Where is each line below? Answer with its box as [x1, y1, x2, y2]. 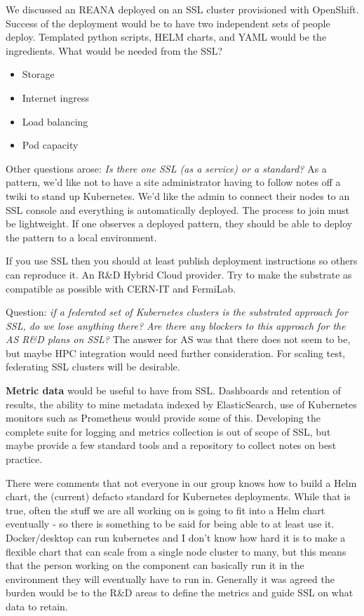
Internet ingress [22, 90, 89, 105]
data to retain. [6, 598, 68, 613]
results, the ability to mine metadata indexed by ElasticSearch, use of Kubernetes [6, 396, 357, 411]
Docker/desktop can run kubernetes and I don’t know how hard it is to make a [6, 530, 346, 544]
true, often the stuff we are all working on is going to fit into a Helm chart [6, 502, 325, 517]
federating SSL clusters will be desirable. [6, 359, 180, 374]
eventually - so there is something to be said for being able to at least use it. [6, 516, 335, 531]
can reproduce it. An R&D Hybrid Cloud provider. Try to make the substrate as [6, 267, 352, 281]
